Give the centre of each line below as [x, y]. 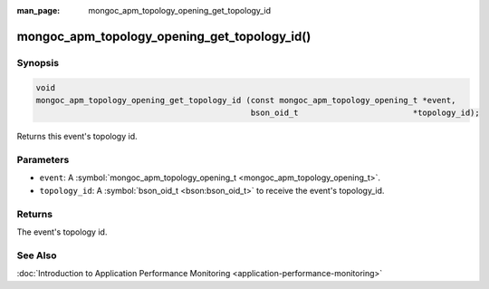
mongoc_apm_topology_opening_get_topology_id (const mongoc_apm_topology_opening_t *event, [246, 100]
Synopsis [38, 63]
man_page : [38, 10]
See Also [37, 255]
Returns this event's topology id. [77, 137]
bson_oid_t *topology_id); [365, 113]
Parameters [43, 160]
